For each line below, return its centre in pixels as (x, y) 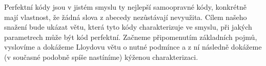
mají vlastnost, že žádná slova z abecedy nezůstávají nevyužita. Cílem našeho (126, 17)
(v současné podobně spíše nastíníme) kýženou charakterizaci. (101, 57)
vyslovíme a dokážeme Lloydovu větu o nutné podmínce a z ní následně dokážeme (133, 47)
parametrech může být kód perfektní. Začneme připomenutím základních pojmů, (131, 37)
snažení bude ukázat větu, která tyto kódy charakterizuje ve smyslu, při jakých (128, 27)
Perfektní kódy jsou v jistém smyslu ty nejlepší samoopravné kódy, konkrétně (125, 7)
